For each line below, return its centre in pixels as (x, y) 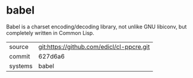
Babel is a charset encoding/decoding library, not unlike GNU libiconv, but (96, 27)
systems (21, 66)
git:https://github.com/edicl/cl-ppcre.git (94, 47)
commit (20, 56)
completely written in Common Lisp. (50, 32)
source (19, 47)
